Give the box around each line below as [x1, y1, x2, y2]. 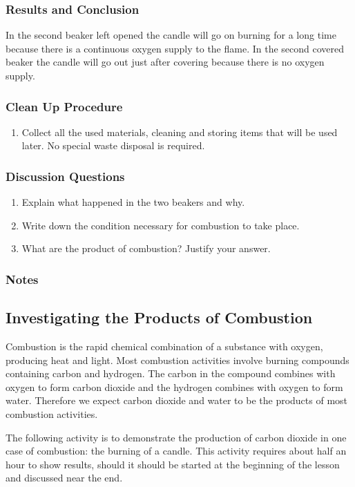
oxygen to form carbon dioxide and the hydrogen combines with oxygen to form [6, 379, 343, 394]
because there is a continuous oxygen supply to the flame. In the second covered [6, 41, 345, 55]
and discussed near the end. [6, 470, 123, 485]
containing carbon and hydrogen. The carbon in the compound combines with [6, 366, 336, 381]
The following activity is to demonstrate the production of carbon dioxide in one [6, 430, 347, 444]
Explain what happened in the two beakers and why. [21, 195, 245, 209]
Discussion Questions [6, 167, 125, 184]
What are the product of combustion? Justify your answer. [21, 241, 271, 256]
